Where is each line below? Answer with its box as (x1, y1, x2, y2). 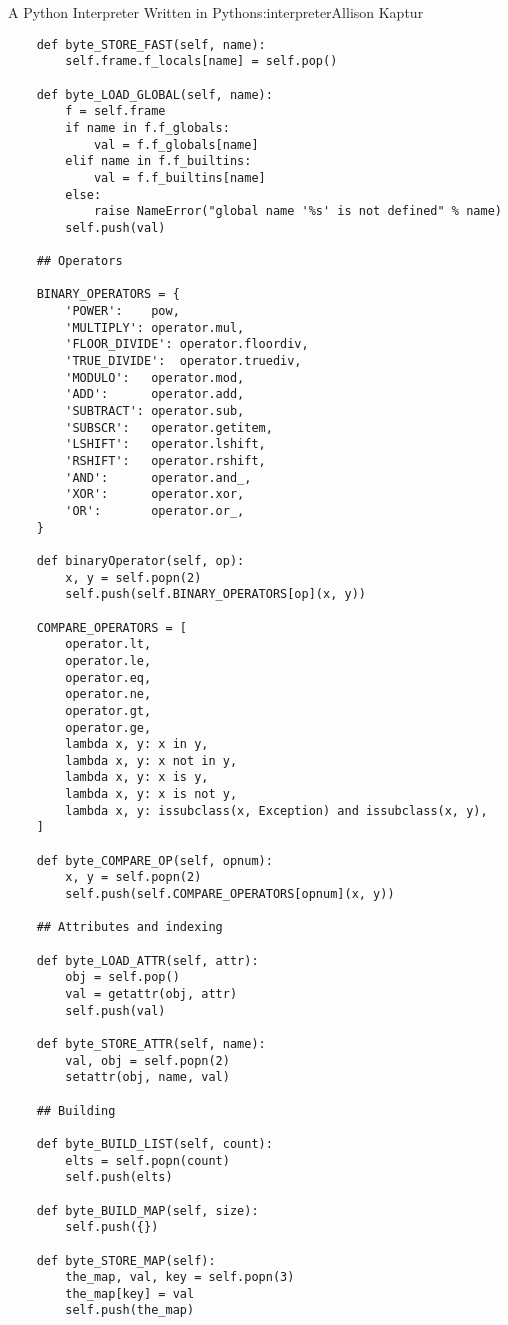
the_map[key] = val (65, 1286, 195, 1301)
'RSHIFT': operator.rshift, (65, 454, 266, 468)
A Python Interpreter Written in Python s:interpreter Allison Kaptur (8, 2, 424, 22)
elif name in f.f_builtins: (65, 154, 252, 169)
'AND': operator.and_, (65, 470, 252, 485)
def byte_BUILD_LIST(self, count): (36, 1136, 273, 1151)
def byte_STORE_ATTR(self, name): (36, 1036, 266, 1051)
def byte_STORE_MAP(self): (36, 1253, 216, 1268)
